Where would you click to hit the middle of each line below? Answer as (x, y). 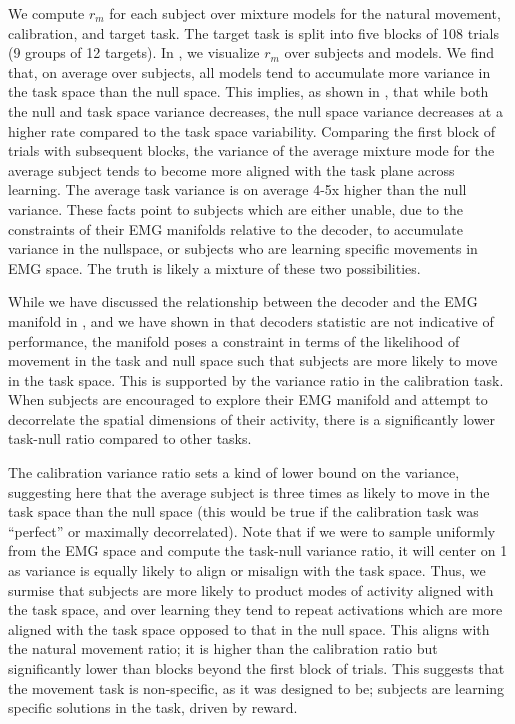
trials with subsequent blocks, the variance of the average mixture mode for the (251, 150)
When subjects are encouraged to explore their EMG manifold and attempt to (248, 399)
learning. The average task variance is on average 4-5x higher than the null (237, 189)
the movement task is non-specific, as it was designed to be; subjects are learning (256, 687)
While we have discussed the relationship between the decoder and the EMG (243, 301)
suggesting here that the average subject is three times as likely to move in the (249, 491)
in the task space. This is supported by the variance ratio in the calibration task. (256, 379)
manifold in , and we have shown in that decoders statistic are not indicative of (251, 320)
